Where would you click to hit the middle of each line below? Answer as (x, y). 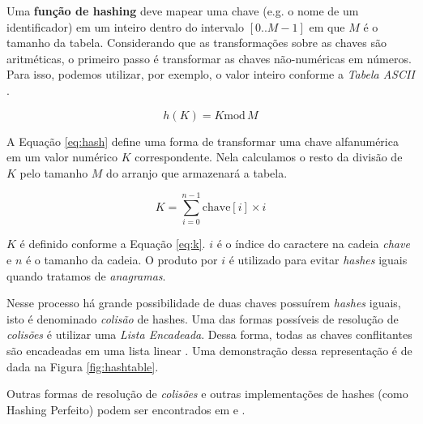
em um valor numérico (62, 157)
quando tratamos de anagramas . (86, 275)
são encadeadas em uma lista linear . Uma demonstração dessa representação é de (209, 351)
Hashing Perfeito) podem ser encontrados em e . (126, 409)
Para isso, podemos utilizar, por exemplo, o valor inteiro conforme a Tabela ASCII (211, 74)
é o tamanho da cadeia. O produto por (122, 260)
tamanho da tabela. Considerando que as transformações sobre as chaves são (197, 43)
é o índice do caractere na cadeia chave (313, 244)
